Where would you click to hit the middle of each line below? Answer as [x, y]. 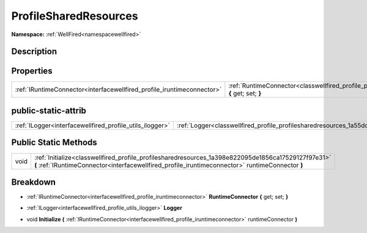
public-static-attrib [49, 110]
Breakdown [34, 182]
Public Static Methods [54, 143]
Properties [32, 71]
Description [34, 52]
